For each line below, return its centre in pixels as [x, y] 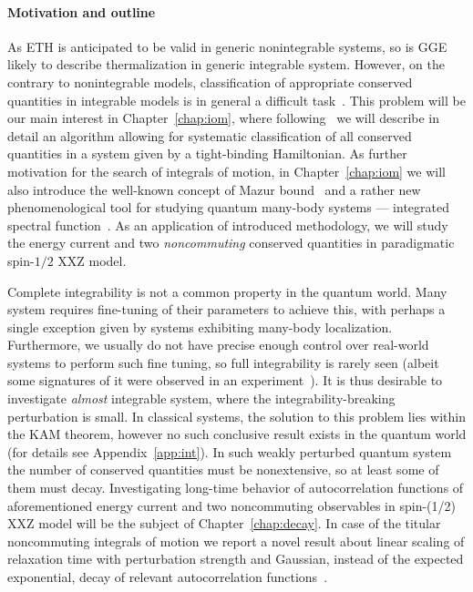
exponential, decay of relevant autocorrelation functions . [168, 577]
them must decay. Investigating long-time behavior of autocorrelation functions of [236, 488]
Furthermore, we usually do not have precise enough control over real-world [218, 345]
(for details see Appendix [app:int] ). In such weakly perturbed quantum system [230, 451]
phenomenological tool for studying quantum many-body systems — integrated [228, 207]
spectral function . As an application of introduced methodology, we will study [228, 225]
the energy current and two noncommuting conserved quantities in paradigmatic [231, 243]
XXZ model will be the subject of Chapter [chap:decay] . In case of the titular [224, 523]
